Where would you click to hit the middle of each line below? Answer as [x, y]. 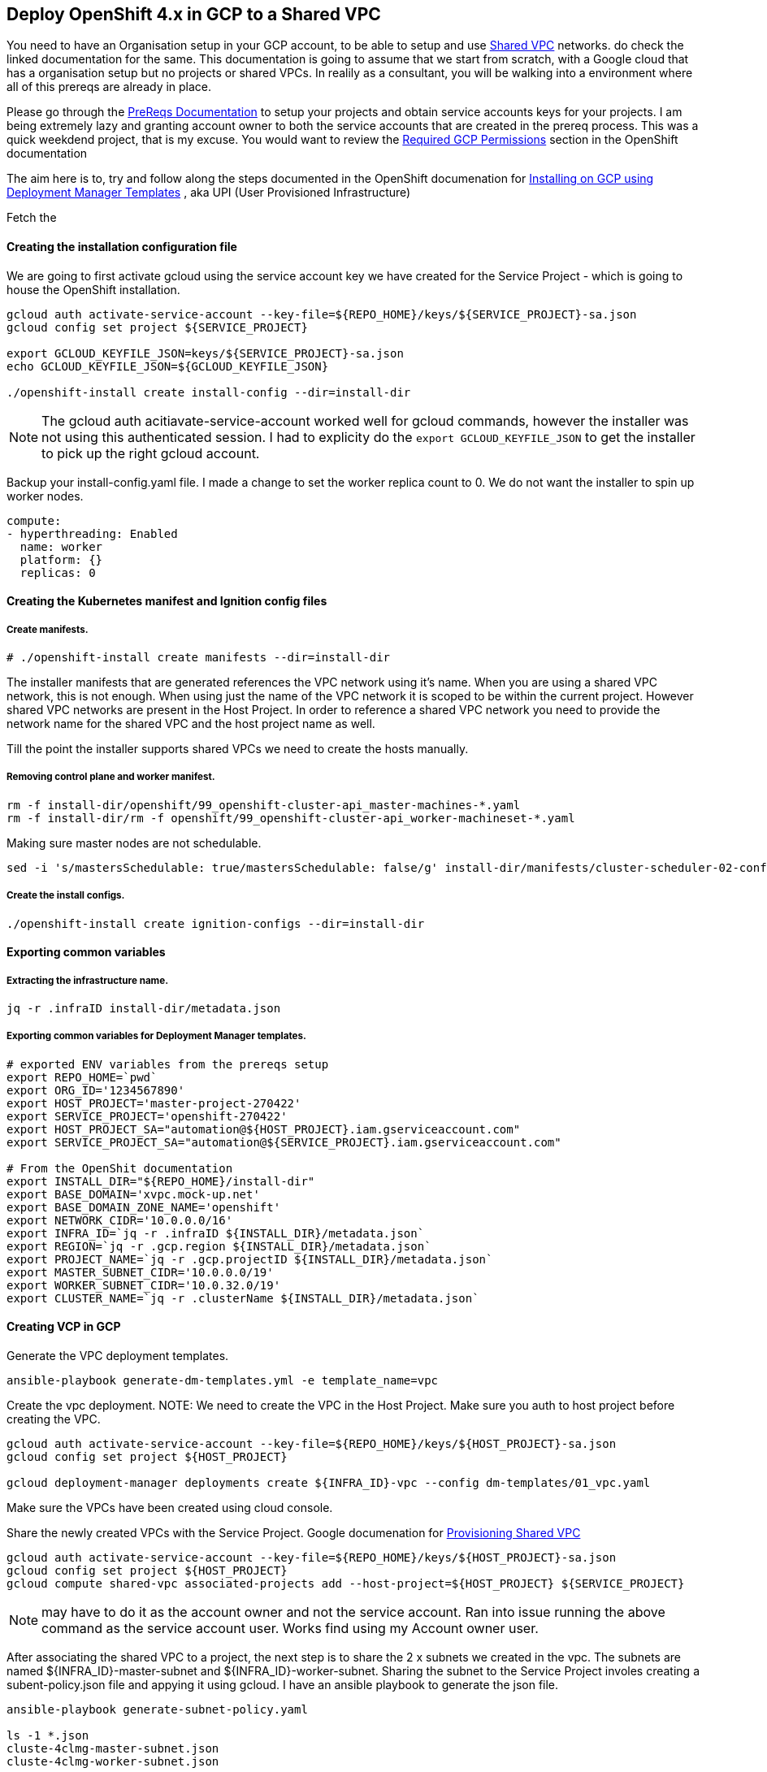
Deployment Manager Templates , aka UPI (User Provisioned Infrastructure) [209, 193]
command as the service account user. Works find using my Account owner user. [290, 1628]
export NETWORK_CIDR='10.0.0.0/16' [120, 1220]
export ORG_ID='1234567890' [96, 1090]
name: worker [61, 546]
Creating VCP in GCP [64, 1327]
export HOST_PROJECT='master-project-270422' [154, 1103]
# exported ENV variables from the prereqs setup [168, 1064]
